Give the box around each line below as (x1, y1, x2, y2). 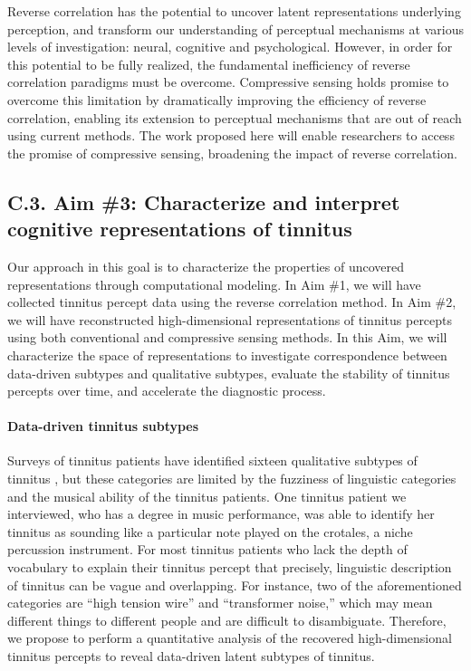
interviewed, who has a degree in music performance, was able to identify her (7, 504, 435, 523)
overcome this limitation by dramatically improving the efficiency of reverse (7, 90, 427, 109)
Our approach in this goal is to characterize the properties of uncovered (7, 256, 405, 275)
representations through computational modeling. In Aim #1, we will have (7, 274, 421, 293)
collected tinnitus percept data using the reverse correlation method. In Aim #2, (7, 292, 457, 312)
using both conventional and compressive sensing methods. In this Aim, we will (7, 328, 447, 347)
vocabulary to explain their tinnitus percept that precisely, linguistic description (7, 558, 452, 577)
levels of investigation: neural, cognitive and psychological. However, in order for (7, 37, 453, 56)
